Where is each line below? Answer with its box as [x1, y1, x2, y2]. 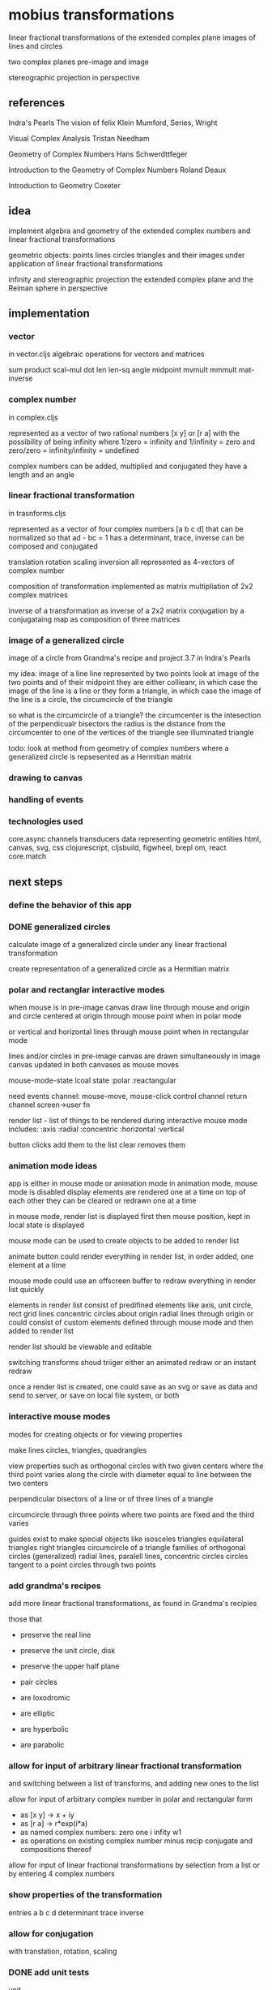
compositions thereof [19, 1845, 91, 1854]
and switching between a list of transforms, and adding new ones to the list [8, 1779, 259, 1789]
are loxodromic [19, 1693, 70, 1703]
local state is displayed [8, 1220, 85, 1230]
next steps [8, 875, 63, 889]
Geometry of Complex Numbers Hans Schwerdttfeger [8, 149, 188, 159]
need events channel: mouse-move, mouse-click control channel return [8, 1092, 248, 1101]
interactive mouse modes [8, 1411, 111, 1422]
